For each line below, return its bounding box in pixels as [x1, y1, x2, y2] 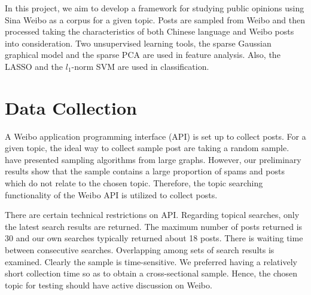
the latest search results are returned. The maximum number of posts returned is [5, 220, 303, 232]
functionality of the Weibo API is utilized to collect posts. [5, 188, 218, 201]
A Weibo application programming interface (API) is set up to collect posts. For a [5, 130, 306, 142]
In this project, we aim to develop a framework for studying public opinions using [5, 2, 304, 14]
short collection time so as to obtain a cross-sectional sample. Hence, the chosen [5, 267, 298, 279]
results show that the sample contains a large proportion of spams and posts [5, 165, 285, 177]
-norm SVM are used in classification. [71, 60, 209, 72]
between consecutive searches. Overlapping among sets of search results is [5, 244, 275, 256]
